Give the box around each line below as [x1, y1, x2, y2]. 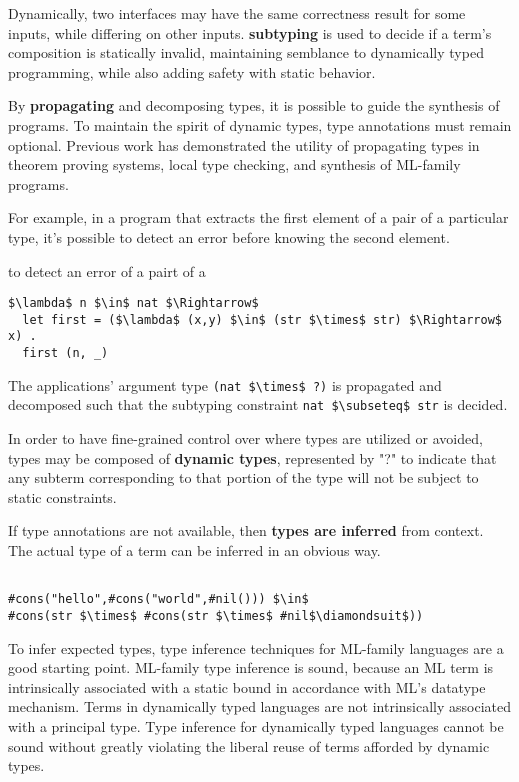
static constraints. [8, 486, 117, 507]
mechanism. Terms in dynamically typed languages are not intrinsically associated [8, 696, 512, 717]
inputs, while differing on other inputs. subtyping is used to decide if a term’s [8, 22, 492, 43]
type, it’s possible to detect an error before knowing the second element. [8, 226, 450, 247]
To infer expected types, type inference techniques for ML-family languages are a [8, 637, 504, 658]
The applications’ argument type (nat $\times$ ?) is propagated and [8, 374, 442, 395]
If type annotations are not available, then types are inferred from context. [8, 520, 484, 541]
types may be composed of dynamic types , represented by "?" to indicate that [8, 447, 497, 468]
